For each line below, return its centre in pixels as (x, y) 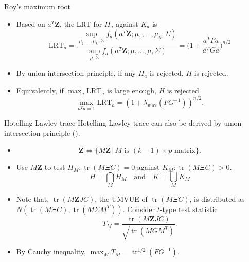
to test (55, 167)
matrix (185, 151)
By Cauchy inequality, (51, 251)
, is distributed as (217, 199)
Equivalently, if (40, 90)
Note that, (33, 199)
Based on (31, 23)
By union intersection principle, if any (76, 73)
